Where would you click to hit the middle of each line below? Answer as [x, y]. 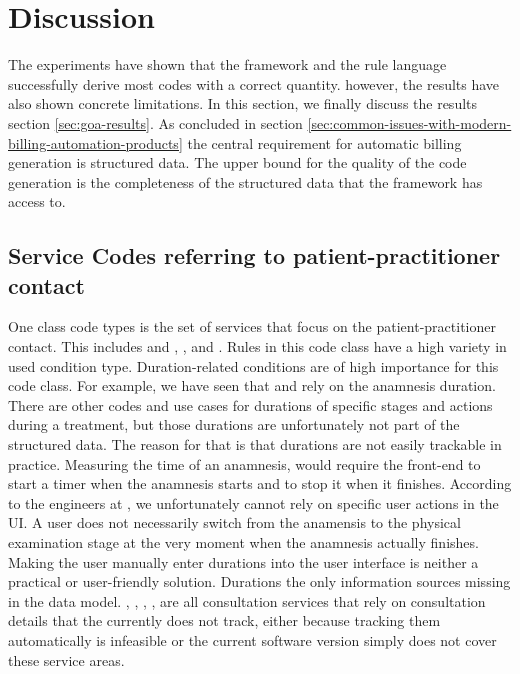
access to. [37, 201]
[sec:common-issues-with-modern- [409, 122]
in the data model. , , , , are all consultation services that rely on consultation [247, 600]
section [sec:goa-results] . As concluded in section [155, 122]
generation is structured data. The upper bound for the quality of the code [237, 162]
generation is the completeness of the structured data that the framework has [245, 181]
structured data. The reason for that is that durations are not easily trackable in [255, 444]
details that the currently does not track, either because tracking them [224, 620]
